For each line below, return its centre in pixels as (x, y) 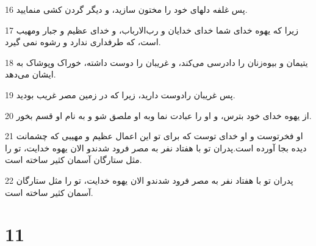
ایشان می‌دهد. (31, 74)
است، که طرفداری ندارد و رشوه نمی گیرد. (83, 42)
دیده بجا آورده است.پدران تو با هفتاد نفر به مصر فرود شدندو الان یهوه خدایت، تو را (156, 147)
